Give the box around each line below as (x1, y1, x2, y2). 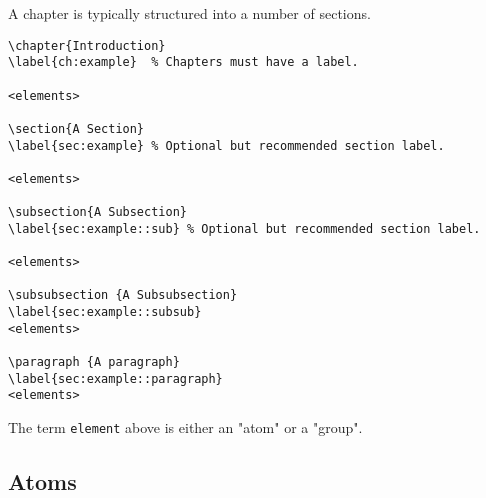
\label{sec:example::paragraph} (8, 371, 223, 386)
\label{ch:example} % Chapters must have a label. (8, 55, 359, 70)
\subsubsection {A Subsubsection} (8, 288, 238, 303)
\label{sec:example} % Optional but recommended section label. (8, 138, 445, 153)
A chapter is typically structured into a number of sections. (8, 3, 371, 23)
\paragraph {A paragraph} (8, 355, 180, 370)
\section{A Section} (8, 121, 145, 136)
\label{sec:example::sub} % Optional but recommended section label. (8, 221, 481, 236)
